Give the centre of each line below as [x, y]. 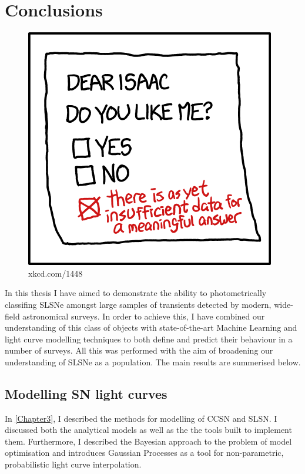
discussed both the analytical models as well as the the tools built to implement [148, 430]
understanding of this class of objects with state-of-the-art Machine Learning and [151, 327]
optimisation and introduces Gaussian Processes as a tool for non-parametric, [144, 453]
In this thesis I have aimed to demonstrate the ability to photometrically [136, 293]
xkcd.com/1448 [56, 273]
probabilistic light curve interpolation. [73, 464]
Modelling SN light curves [86, 393]
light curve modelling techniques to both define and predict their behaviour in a [149, 339]
